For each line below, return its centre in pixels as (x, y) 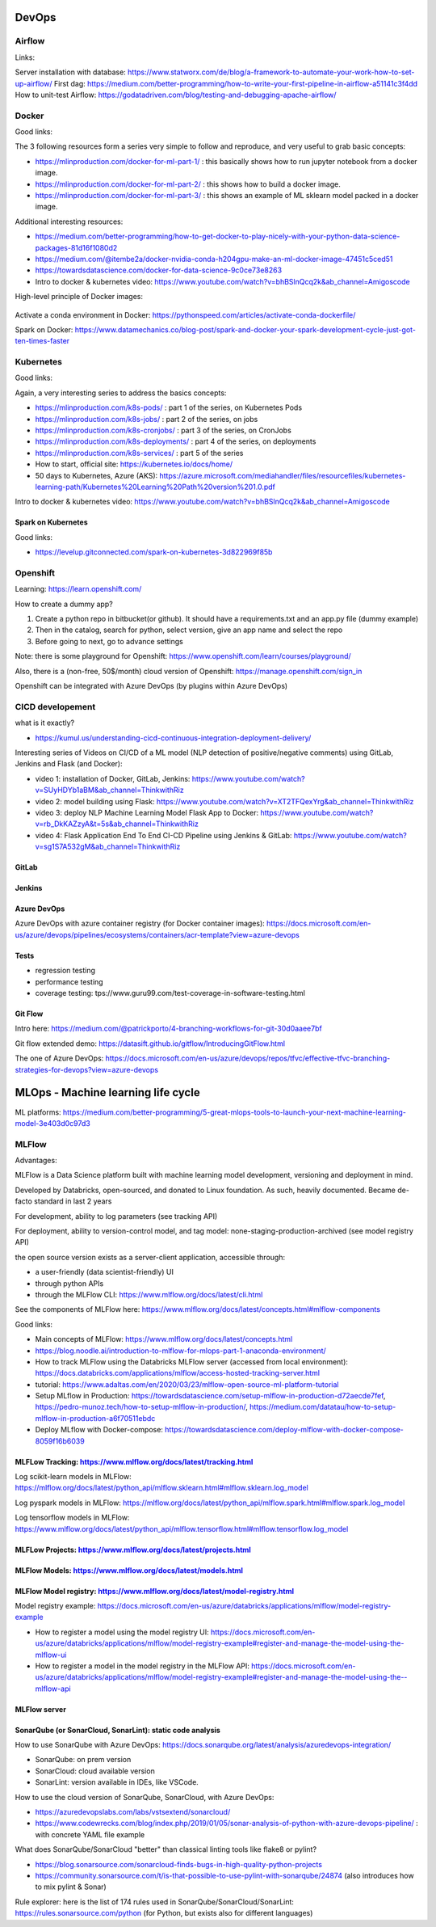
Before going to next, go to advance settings (109, 641)
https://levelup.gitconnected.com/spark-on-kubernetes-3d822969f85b (154, 552)
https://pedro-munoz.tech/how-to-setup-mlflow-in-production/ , (141, 1407)
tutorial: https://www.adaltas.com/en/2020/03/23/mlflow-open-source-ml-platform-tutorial (187, 1384)
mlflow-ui (51, 1655)
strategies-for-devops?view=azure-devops (87, 1069)
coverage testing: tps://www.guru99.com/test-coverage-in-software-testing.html (170, 993)
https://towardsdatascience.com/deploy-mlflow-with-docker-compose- (284, 1430)
